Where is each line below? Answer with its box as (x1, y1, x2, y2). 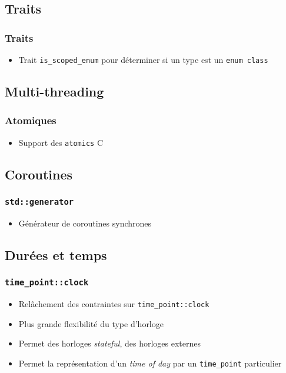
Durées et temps (5, 245, 107, 264)
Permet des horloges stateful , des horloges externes (18, 337, 201, 349)
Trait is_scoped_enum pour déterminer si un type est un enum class (18, 54, 268, 65)
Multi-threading (5, 82, 104, 101)
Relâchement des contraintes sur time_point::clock (18, 298, 209, 310)
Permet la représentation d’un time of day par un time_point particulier (18, 357, 282, 369)
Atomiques (5, 113, 56, 128)
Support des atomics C (18, 136, 104, 148)
